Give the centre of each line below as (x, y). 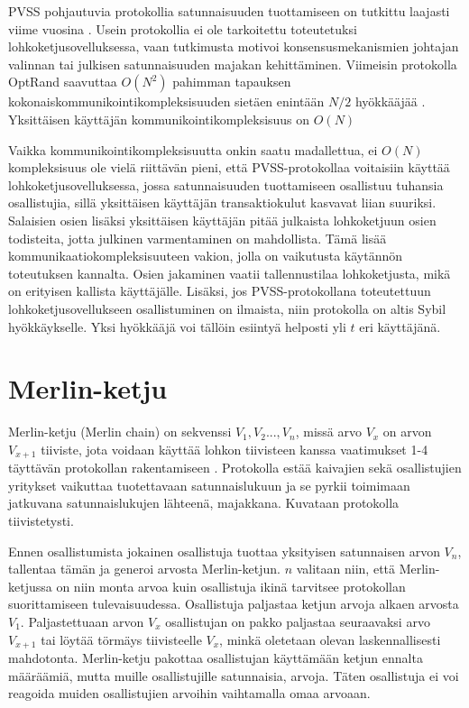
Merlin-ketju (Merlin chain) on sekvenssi (120, 432)
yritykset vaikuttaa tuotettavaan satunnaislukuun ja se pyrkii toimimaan (209, 485)
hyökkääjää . (390, 101)
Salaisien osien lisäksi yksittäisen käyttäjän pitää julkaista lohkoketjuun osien (222, 220)
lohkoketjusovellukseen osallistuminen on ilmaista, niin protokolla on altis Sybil (227, 308)
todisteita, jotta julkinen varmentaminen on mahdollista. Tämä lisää (198, 238)
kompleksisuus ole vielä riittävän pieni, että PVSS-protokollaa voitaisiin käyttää (229, 167)
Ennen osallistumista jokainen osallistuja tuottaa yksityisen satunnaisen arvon (224, 551)
